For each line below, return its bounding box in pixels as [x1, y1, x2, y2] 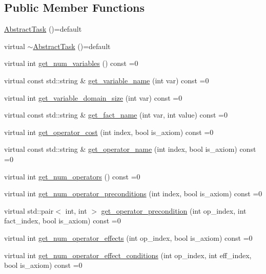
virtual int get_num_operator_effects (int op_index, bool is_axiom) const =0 [4, 232, 253, 243]
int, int [65, 205, 87, 216]
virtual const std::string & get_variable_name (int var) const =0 [4, 75, 209, 85]
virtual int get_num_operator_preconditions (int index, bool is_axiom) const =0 [4, 188, 262, 199]
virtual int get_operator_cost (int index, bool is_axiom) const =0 [4, 126, 214, 137]
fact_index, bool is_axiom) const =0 [4, 215, 121, 226]
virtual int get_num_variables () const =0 [4, 58, 138, 68]
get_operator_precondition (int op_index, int [101, 205, 247, 216]
